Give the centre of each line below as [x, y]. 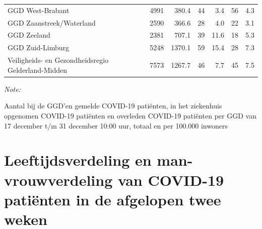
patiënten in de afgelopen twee [113, 199]
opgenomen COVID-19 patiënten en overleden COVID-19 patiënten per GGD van [130, 116]
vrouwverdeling [58, 180]
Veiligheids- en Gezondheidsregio [58, 60]
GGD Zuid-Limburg [38, 47]
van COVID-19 [171, 180]
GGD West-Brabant [39, 10]
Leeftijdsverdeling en [78, 160]
